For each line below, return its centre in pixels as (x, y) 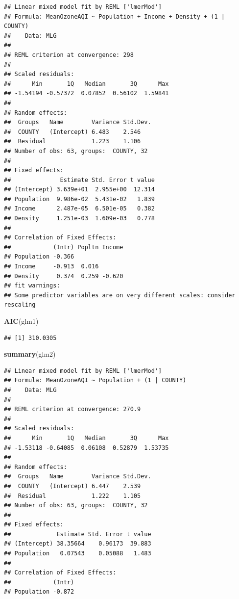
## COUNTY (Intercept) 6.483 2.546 (72, 132)
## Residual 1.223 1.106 (72, 142)
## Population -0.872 (39, 592)
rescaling (20, 305)
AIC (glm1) (21, 321)
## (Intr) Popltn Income (64, 247)
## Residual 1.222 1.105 (72, 496)
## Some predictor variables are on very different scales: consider (120, 295)
